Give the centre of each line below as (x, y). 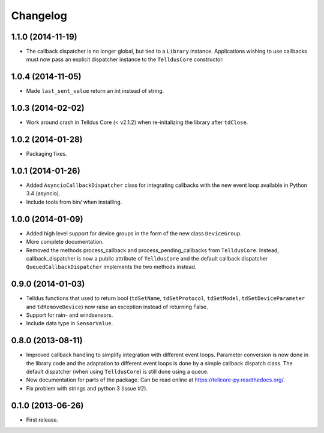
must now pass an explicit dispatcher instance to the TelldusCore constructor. (125, 59)
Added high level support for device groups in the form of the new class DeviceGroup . (134, 233)
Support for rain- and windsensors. (70, 315)
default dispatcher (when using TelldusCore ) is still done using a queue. (118, 372)
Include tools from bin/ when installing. (74, 202)
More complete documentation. (65, 242)
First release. (42, 420)
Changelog (39, 16)
